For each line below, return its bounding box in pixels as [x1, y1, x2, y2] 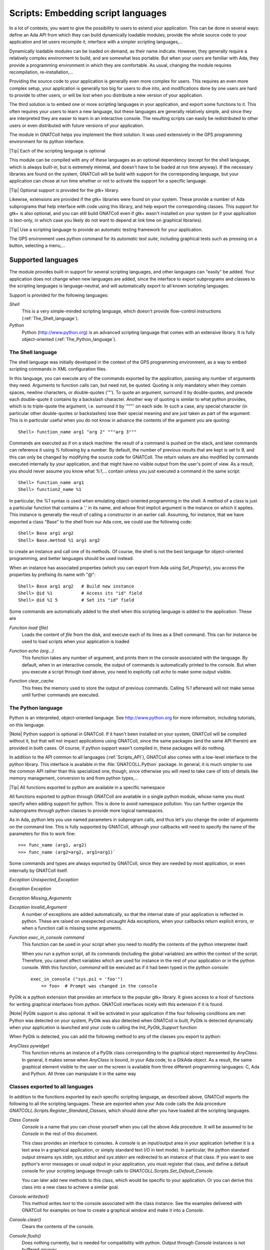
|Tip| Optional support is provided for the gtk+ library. [9, 187, 119, 193]
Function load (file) [9, 624, 48, 630]
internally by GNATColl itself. [9, 867, 68, 873]
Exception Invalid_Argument [9, 904, 67, 910]
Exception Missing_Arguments [9, 895, 72, 901]
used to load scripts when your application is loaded [21, 638, 129, 644]
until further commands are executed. [21, 692, 99, 698]
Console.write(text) [9, 1193, 49, 1199]
